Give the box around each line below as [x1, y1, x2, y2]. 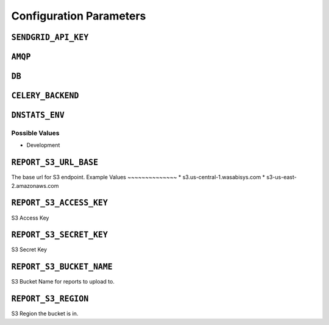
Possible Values [11, 129, 60, 137]
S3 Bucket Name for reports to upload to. [11, 278, 115, 285]
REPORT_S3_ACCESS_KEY [11, 198, 108, 208]
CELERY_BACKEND [11, 91, 79, 101]
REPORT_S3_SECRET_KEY [11, 230, 108, 240]
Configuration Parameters [11, 9, 146, 23]
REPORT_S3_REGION [11, 294, 89, 304]
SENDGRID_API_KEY [11, 32, 89, 42]
